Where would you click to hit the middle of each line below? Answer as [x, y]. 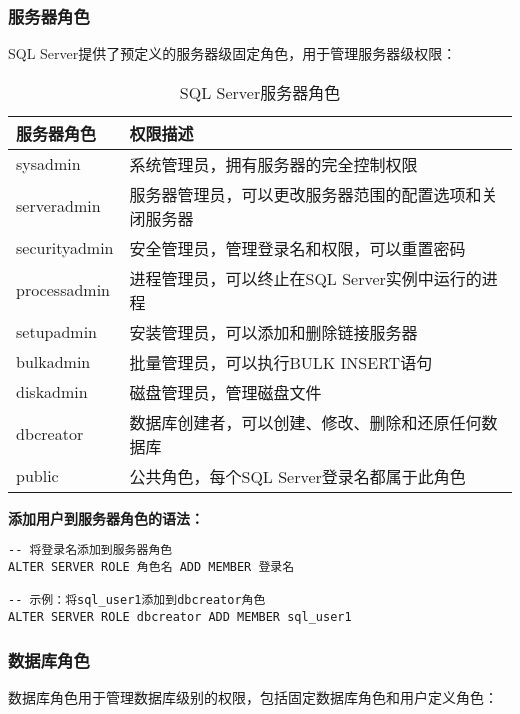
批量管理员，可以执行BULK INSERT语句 [281, 362]
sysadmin [48, 164]
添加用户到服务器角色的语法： [106, 517]
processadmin [63, 290]
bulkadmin [53, 362]
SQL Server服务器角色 [260, 92]
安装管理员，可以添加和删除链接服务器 [273, 332]
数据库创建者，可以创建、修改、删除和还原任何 [305, 422]
